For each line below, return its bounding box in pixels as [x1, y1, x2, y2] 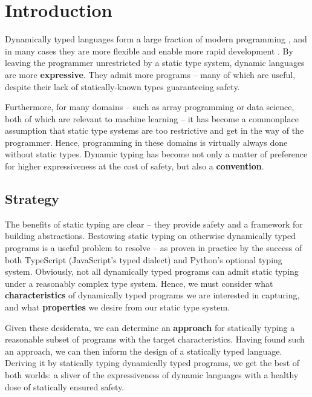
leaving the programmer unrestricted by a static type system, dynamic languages [5, 56, 305, 69]
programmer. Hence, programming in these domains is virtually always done [5, 136, 288, 148]
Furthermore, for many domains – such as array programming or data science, [5, 100, 294, 113]
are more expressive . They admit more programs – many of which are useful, [5, 68, 296, 80]
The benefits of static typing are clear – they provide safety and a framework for [5, 217, 303, 230]
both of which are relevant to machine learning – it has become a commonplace [5, 112, 299, 125]
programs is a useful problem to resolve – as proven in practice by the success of [5, 241, 302, 254]
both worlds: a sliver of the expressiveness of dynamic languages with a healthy [5, 368, 299, 381]
